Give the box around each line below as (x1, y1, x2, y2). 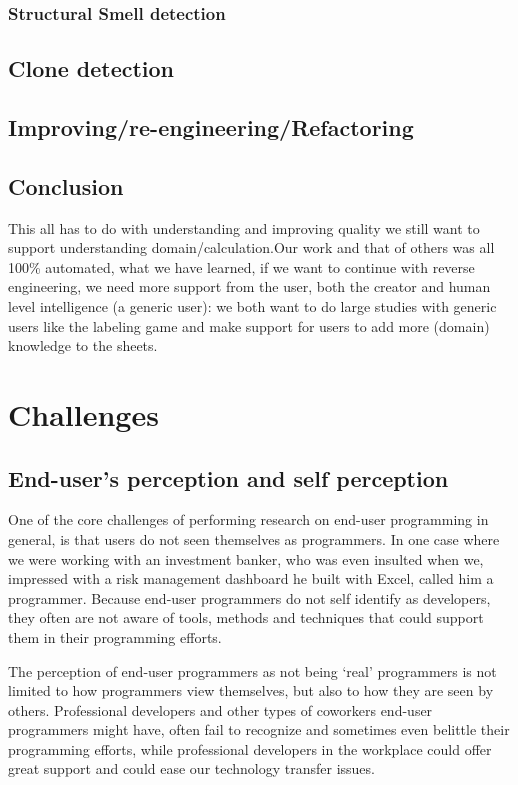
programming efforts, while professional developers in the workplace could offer (8, 738, 492, 759)
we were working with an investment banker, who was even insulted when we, (8, 548, 484, 569)
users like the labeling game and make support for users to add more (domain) (8, 315, 490, 336)
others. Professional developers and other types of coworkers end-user (8, 699, 433, 720)
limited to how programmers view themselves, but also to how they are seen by (8, 680, 494, 701)
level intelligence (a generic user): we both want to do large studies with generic (8, 295, 497, 316)
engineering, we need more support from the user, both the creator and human (8, 276, 491, 297)
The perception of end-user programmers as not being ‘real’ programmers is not (8, 660, 497, 681)
